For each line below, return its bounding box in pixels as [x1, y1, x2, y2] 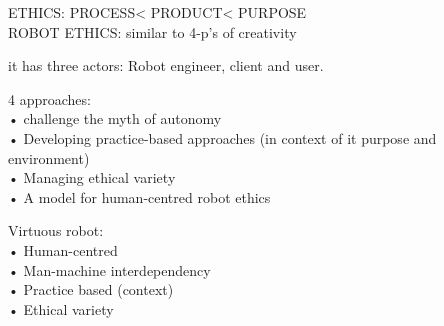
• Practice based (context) [8, 279, 174, 300]
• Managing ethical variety [8, 167, 176, 188]
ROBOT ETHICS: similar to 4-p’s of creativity [8, 21, 297, 42]
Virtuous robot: [8, 220, 104, 241]
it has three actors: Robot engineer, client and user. [8, 55, 324, 76]
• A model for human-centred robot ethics [8, 186, 271, 207]
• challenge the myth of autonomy [8, 108, 222, 129]
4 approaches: [8, 88, 91, 109]
